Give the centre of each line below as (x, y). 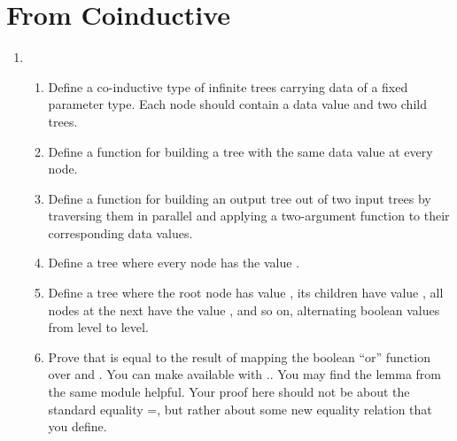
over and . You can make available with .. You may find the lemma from (244, 374)
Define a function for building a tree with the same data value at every (240, 151)
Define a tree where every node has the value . (174, 263)
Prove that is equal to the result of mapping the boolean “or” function (239, 356)
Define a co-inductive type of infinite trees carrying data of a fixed (228, 86)
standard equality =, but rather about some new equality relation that (240, 409)
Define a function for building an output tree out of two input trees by (240, 198)
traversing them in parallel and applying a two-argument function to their (249, 216)
